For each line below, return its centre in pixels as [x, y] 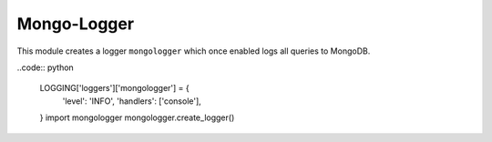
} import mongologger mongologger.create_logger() [137, 117]
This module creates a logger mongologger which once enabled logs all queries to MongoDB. [194, 51]
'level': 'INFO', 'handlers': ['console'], [132, 101]
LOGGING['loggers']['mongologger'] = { [115, 88]
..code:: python [46, 67]
